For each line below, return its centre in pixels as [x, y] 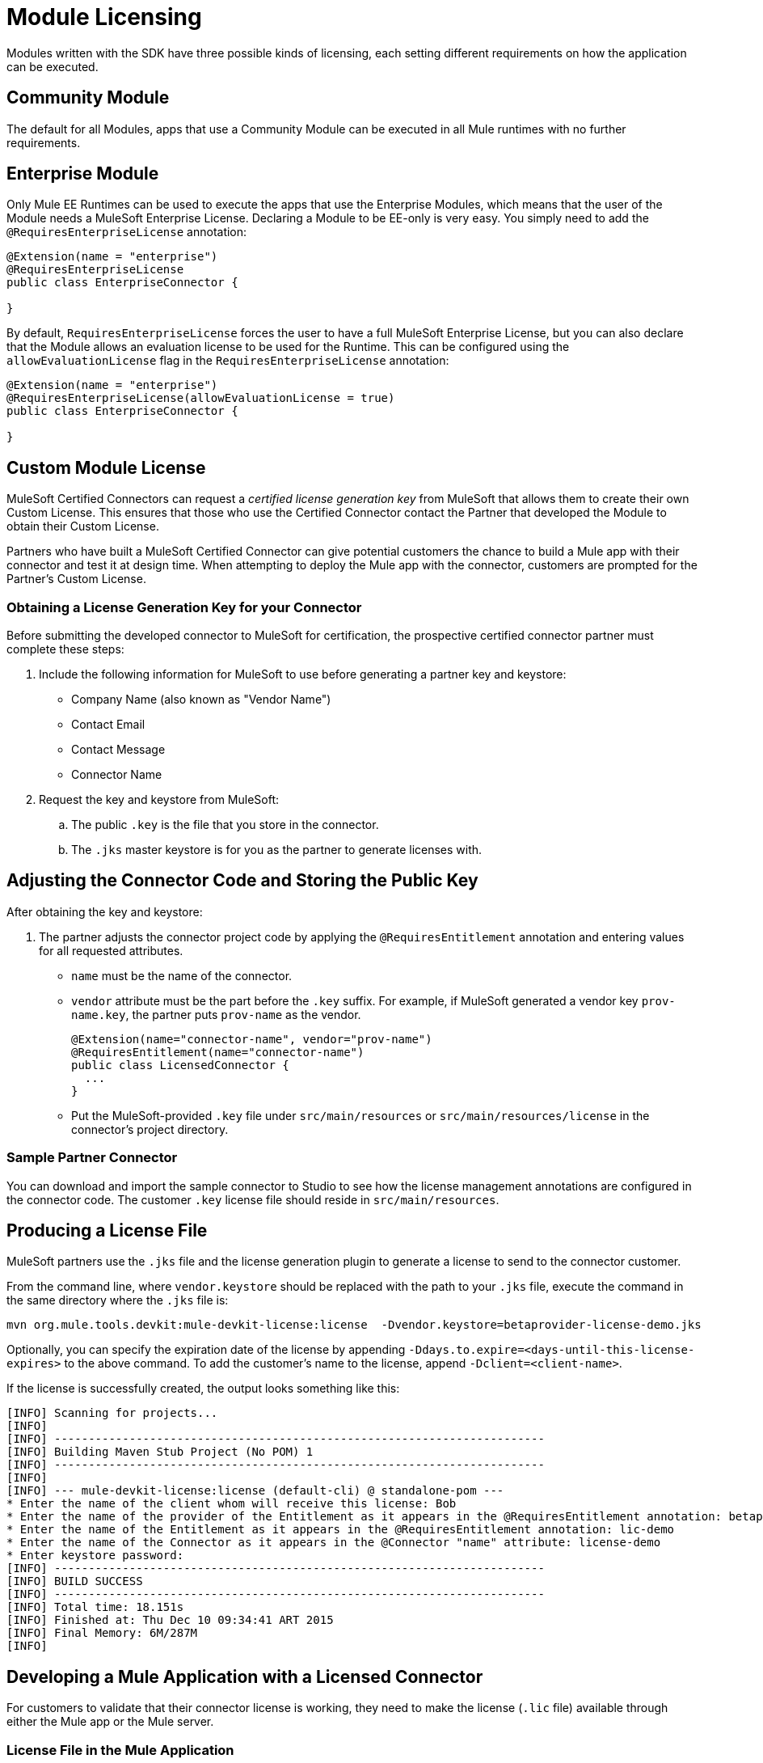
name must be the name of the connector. [182, 975]
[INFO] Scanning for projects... [112, 1413]
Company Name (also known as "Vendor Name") [201, 700]
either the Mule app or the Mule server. [110, 1722]
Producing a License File [107, 1231]
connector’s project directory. [150, 1129]
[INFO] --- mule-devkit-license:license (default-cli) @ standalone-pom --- [255, 1491]
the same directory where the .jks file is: [118, 1300]
